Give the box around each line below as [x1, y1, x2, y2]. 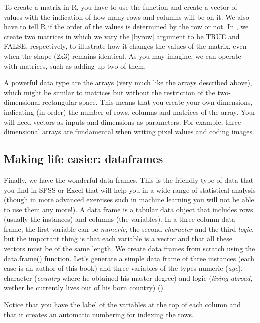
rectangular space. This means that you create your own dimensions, [42, 97, 253, 107]
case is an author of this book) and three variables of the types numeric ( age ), [4, 263, 243, 273]
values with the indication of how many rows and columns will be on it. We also [4, 11, 249, 22]
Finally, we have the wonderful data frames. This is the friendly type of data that [4, 174, 254, 185]
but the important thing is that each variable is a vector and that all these [4, 233, 232, 244]
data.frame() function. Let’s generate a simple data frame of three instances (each [4, 253, 255, 263]
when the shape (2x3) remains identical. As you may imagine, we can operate [4, 50, 241, 61]
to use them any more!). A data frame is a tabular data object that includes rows [4, 204, 253, 214]
